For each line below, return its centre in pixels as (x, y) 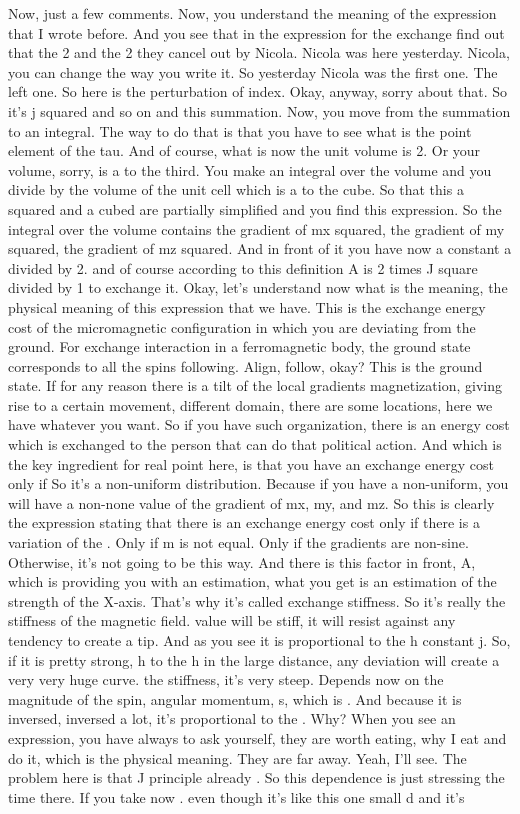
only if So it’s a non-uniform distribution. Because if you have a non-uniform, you (258, 483)
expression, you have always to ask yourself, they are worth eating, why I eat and (257, 737)
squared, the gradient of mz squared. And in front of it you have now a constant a (260, 248)
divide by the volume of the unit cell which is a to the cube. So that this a (236, 189)
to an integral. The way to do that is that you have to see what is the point (240, 130)
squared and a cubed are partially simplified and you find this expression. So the (255, 208)
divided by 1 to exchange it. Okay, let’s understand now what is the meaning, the (258, 287)
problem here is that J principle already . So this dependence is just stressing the (256, 777)
